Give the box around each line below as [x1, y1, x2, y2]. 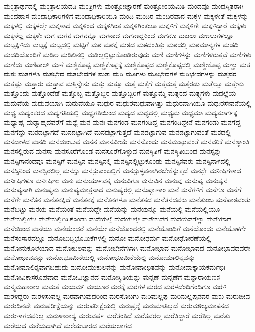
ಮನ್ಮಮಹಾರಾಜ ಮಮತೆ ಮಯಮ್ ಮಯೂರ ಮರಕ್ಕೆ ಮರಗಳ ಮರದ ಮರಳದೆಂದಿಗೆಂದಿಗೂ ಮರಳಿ [4, 281, 226, 292]
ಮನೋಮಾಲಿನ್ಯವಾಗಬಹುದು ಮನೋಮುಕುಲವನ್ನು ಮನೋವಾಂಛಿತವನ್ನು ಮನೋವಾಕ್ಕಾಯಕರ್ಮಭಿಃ [4, 262, 226, 272]
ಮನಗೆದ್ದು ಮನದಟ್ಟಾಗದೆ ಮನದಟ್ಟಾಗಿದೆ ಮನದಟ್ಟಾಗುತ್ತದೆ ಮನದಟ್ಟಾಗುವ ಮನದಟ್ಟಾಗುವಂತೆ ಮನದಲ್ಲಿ [4, 126, 231, 137]
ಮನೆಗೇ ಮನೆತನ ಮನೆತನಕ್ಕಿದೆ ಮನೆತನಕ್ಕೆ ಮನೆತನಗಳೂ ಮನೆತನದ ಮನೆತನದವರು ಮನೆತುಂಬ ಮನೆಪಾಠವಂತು [4, 194, 251, 204]
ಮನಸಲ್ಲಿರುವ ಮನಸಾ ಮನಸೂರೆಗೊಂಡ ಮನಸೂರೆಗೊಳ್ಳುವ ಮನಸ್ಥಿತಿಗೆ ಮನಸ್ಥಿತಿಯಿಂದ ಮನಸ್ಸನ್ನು [4, 146, 221, 156]
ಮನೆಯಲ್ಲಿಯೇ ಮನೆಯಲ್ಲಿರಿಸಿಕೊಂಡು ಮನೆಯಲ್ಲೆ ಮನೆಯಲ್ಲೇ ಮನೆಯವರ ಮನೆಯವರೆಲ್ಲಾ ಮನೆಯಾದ [4, 214, 232, 224]
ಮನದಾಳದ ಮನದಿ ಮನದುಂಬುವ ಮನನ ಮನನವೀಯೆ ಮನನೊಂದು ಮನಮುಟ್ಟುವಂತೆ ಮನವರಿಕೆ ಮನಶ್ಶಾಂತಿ [4, 136, 250, 147]
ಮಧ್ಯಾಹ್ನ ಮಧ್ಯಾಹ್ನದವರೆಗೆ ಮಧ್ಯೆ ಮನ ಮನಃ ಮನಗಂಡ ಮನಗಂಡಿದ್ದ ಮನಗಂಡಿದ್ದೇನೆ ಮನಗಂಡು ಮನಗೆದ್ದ [4, 117, 241, 127]
